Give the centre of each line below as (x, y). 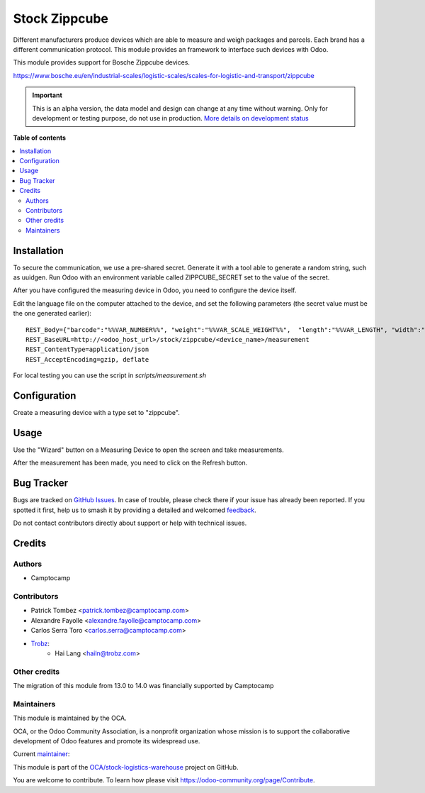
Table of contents (40, 138)
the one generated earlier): (52, 314)
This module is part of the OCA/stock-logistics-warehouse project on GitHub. (126, 767)
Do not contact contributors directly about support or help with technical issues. (130, 523)
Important (47, 95)
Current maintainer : (41, 754)
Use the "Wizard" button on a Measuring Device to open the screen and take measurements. (149, 450)
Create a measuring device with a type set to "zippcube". (96, 413)
